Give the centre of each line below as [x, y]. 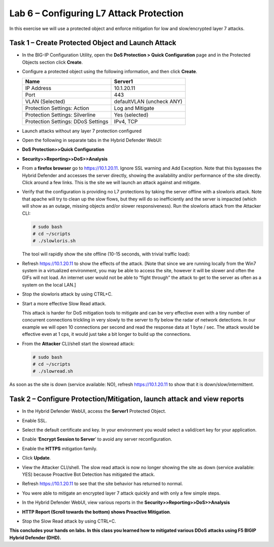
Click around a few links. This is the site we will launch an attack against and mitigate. [111, 182]
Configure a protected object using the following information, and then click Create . [110, 72]
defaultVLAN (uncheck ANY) [148, 101]
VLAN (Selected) [45, 101]
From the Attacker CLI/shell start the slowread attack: [78, 343]
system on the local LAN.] [49, 284]
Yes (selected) [131, 114]
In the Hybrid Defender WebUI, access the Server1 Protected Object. [94, 411]
